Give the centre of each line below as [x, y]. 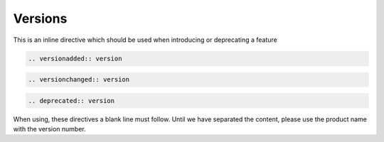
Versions [40, 18]
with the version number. [49, 129]
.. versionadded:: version [75, 58]
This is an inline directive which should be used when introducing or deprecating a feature [145, 40]
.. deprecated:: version [71, 100]
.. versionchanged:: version [79, 80]
